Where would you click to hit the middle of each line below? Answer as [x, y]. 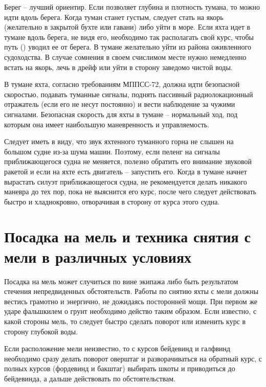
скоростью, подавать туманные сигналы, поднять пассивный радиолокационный [129, 94]
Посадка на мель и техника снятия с [127, 236]
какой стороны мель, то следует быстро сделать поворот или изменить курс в [125, 321]
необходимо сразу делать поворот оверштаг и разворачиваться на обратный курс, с [133, 358]
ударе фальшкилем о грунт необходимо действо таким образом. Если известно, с [130, 311]
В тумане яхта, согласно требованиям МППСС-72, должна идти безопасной [122, 84]
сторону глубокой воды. [41, 331]
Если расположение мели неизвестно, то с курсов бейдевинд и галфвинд [117, 348]
